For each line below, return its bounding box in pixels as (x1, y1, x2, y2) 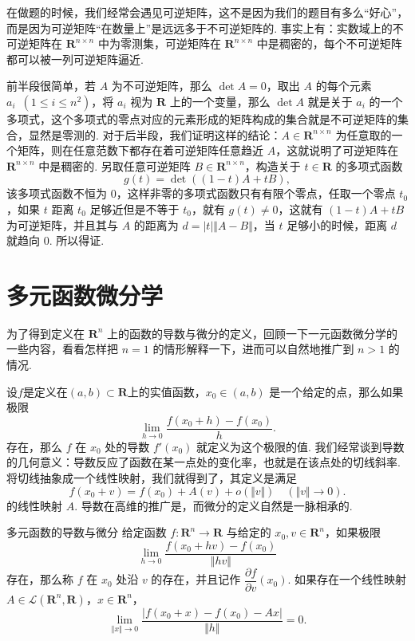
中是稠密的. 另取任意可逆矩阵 (38, 157, 191, 174)
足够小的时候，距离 (287, 216, 388, 233)
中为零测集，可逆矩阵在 (97, 35, 221, 52)
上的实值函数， (127, 383, 206, 399)
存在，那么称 (6, 571, 73, 588)
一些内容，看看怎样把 (6, 340, 118, 357)
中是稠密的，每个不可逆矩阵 (256, 35, 402, 52)
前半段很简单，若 (6, 77, 96, 94)
